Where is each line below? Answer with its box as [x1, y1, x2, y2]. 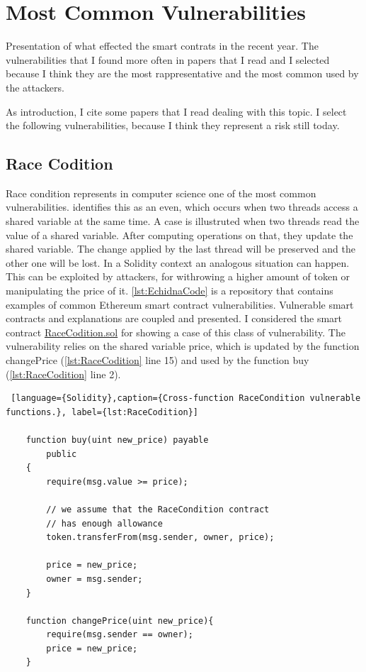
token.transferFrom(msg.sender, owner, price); [46, 532, 275, 543]
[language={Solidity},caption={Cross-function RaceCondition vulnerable [11, 393, 361, 404]
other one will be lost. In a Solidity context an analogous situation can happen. [6, 255, 350, 270]
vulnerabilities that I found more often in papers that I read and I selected [6, 52, 330, 67]
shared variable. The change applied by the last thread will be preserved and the [6, 241, 355, 256]
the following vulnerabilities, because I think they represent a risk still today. [6, 118, 340, 133]
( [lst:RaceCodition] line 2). [6, 366, 121, 381]
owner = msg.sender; [46, 573, 143, 584]
